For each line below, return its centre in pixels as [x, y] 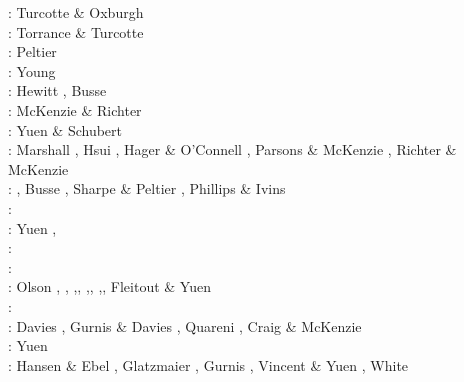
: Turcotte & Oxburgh [76, 12]
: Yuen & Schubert [65, 129]
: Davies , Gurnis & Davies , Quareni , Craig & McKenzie [185, 325]
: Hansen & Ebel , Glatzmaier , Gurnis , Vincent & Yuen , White [208, 364]
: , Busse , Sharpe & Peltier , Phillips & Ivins [147, 188]
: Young [32, 70]
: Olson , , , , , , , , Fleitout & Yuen [109, 286]
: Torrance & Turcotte [76, 31]
